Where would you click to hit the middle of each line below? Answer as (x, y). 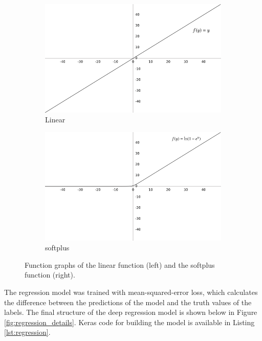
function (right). (50, 275)
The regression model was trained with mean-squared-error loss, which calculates (131, 292)
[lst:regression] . (27, 332)
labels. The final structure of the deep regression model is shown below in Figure (131, 312)
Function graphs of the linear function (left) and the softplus (120, 264)
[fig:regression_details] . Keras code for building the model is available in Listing (129, 322)
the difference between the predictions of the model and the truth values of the (128, 302)
